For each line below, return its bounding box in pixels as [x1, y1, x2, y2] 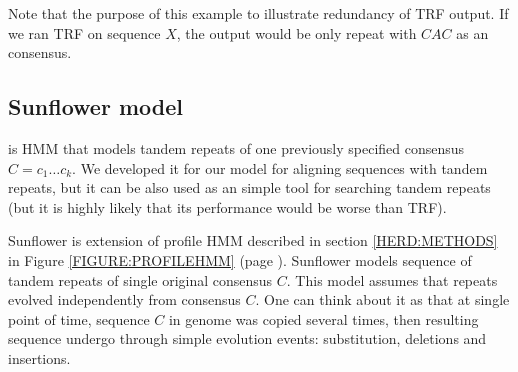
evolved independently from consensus [8, 289, 241, 310]
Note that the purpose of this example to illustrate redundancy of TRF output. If [8, 3, 509, 23]
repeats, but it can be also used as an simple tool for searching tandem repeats [8, 177, 491, 198]
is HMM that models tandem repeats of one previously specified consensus [8, 137, 465, 158]
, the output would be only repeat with [176, 22, 417, 43]
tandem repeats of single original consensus [8, 269, 273, 290]
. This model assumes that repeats [286, 269, 498, 290]
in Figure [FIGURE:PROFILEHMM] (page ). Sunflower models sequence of [8, 249, 472, 270]
